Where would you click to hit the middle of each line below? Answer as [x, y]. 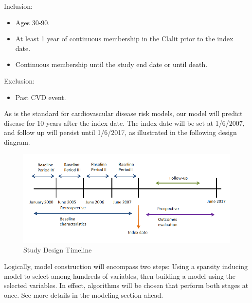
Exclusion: [19, 80]
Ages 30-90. [33, 22]
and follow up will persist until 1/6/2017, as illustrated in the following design [120, 132]
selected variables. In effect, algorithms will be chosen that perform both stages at [126, 285]
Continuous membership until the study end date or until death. [111, 64]
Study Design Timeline [58, 250]
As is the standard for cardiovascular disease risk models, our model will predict [123, 113]
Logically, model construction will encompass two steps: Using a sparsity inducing [126, 266]
